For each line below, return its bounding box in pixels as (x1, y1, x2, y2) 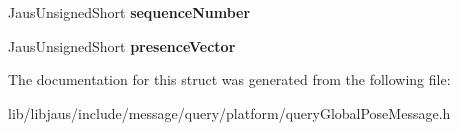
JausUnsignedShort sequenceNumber (8, 2, 251, 22)
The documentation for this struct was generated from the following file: (8, 69, 451, 90)
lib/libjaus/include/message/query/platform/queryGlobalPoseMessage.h (8, 102, 451, 123)
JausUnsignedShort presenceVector (8, 35, 236, 56)
